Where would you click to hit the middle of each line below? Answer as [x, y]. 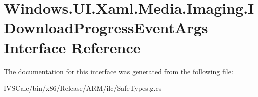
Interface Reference [72, 47]
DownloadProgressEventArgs [106, 28]
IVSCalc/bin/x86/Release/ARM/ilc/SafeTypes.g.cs [83, 88]
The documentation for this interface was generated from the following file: [119, 71]
